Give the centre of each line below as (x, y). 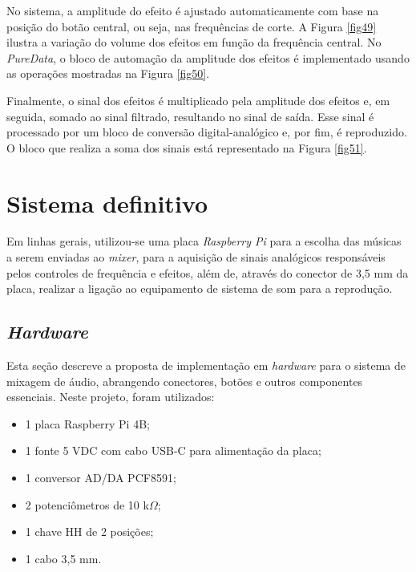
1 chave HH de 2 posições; (89, 531)
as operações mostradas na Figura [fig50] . (108, 73)
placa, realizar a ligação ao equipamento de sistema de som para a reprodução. (200, 288)
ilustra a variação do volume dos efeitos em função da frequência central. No (194, 42)
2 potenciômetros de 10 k (87, 504)
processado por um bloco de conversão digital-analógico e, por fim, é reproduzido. (207, 132)
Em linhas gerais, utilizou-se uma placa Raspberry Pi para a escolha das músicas (204, 241)
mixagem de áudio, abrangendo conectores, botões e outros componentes (185, 381)
